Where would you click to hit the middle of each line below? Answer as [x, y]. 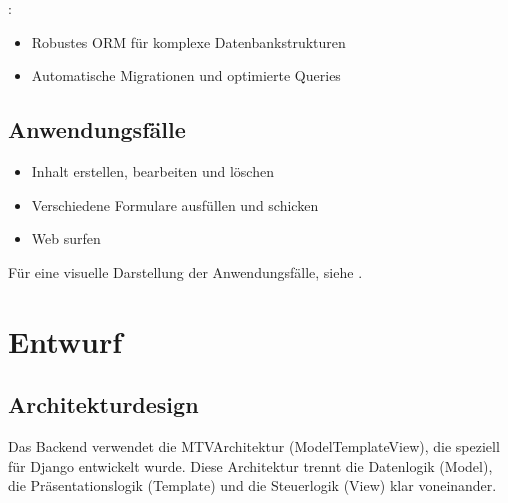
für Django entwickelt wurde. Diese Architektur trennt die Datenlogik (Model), [250, 465]
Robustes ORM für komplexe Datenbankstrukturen [188, 41]
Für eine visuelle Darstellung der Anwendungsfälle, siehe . [185, 271]
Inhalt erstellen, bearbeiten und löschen [152, 170]
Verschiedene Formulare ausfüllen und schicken [175, 204]
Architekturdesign [103, 404]
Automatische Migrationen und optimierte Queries [186, 75]
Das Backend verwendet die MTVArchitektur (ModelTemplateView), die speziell [254, 445]
